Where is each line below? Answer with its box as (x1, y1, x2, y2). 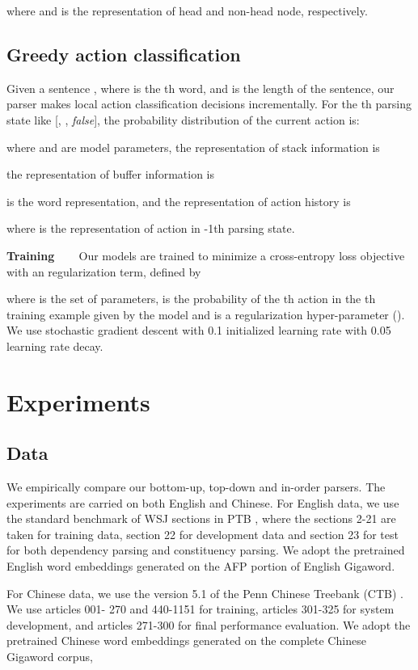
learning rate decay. (6, 337, 103, 354)
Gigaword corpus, (6, 648, 93, 665)
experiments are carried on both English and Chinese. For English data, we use (6, 494, 399, 511)
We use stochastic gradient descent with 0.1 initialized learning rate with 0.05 (6, 322, 391, 339)
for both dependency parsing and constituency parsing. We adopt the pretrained (6, 541, 405, 558)
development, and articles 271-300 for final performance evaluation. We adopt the (6, 616, 411, 633)
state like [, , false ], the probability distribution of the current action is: (6, 111, 360, 128)
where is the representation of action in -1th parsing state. (6, 220, 295, 237)
